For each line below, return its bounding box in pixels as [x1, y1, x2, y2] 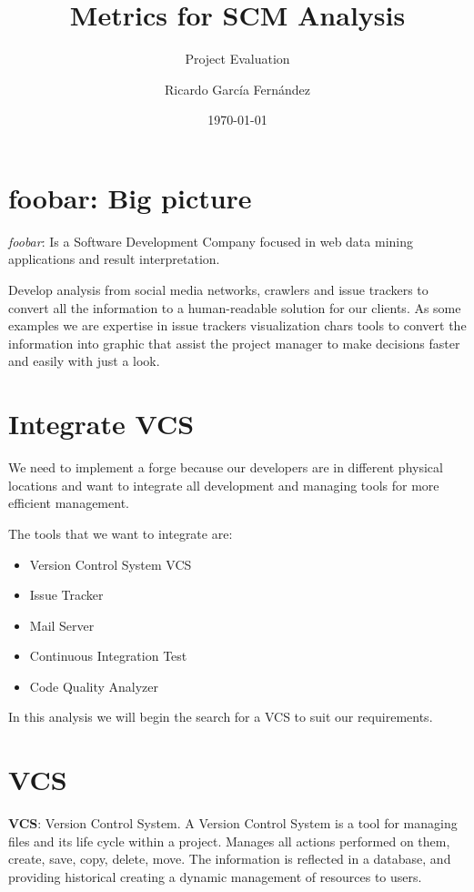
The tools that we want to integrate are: [8, 523, 233, 542]
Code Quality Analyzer [29, 676, 159, 695]
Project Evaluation [185, 49, 290, 68]
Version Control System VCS [29, 554, 192, 573]
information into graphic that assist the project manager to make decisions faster [8, 333, 460, 352]
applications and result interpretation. [8, 249, 220, 269]
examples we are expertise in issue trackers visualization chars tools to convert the [8, 316, 467, 335]
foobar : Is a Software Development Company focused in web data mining [8, 231, 413, 250]
